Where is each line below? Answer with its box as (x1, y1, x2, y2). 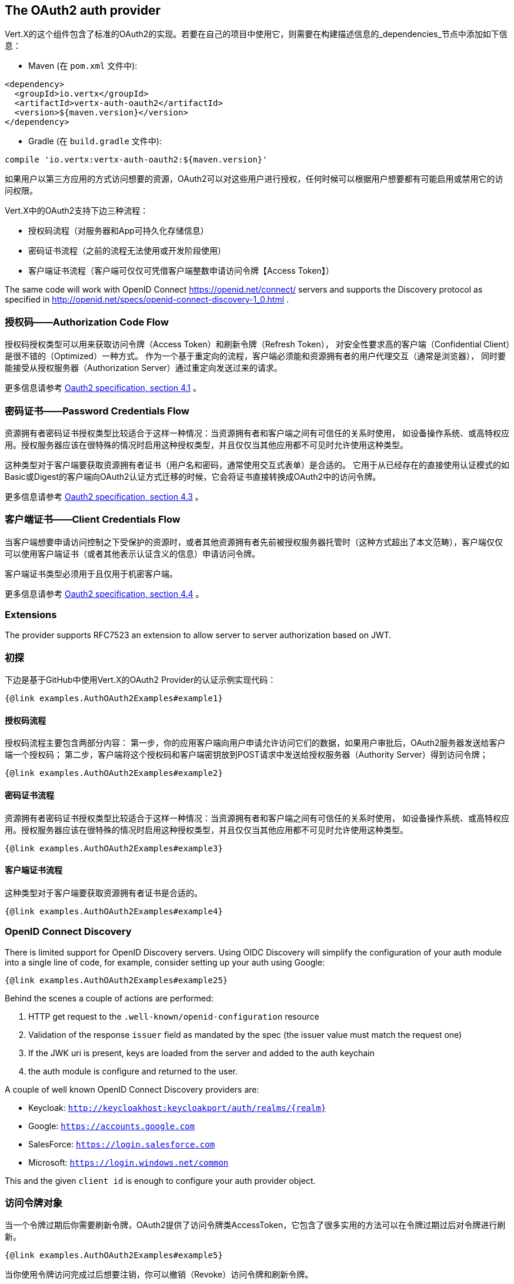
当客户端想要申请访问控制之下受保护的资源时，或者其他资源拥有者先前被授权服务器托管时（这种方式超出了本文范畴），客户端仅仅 (5, 536, 503, 547)
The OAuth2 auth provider (5, 3, 161, 18)
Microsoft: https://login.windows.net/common (28, 1157, 229, 1167)
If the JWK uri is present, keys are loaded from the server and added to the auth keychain (28, 1047, 375, 1058)
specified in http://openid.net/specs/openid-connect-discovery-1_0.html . (5, 294, 289, 305)
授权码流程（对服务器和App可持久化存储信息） (28, 225, 209, 236)
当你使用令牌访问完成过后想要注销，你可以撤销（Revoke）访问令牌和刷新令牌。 (5, 1269, 313, 1280)
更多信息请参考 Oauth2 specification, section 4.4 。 (5, 588, 204, 599)
